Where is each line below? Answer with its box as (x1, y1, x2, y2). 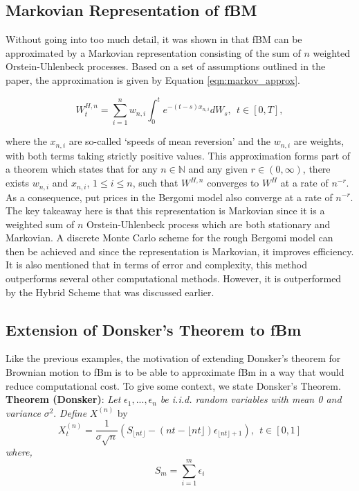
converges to (207, 175, 259, 190)
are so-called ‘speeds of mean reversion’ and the (68, 134, 271, 148)
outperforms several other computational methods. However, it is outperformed (6, 271, 342, 286)
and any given (188, 162, 248, 176)
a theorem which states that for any (6, 162, 158, 176)
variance (6, 405, 41, 420)
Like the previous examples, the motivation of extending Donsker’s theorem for (6, 351, 341, 365)
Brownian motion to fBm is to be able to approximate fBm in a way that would (6, 365, 344, 379)
